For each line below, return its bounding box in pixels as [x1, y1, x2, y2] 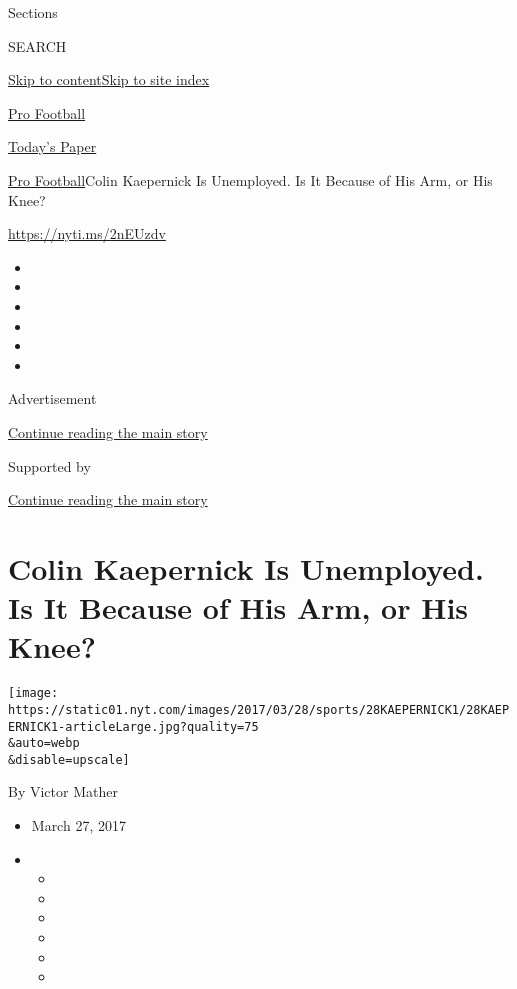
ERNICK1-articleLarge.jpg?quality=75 [8, 719, 259, 734]
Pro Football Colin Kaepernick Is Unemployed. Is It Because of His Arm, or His [8, 169, 493, 190]
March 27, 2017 [31, 815, 126, 836]
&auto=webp [8, 736, 80, 751]
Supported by [8, 455, 91, 476]
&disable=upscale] [8, 752, 130, 767]
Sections [8, 2, 58, 22]
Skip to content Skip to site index [8, 69, 210, 90]
